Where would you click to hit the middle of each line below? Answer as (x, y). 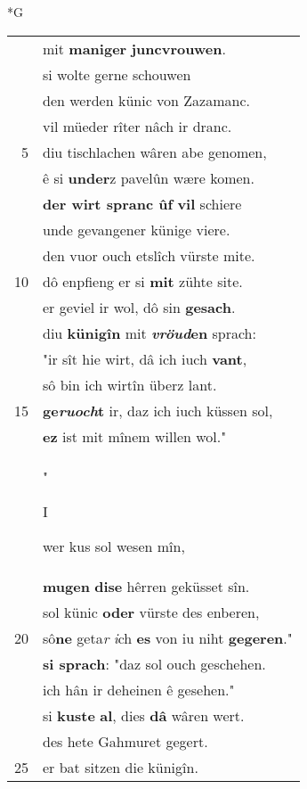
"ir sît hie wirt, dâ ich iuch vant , (145, 358)
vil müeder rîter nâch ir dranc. (137, 126)
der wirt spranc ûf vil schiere (142, 203)
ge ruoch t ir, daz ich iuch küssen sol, (158, 410)
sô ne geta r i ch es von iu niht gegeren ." (168, 637)
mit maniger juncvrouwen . (134, 48)
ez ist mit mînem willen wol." (135, 436)
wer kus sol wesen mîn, (114, 546)
